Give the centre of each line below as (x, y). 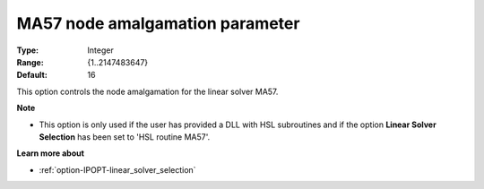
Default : (32, 75)
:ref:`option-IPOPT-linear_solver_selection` (117, 169)
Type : (28, 50)
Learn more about (51, 153)
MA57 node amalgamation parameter (158, 23)
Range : (30, 62)
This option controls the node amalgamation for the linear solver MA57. (147, 91)
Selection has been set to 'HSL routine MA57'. (125, 137)
